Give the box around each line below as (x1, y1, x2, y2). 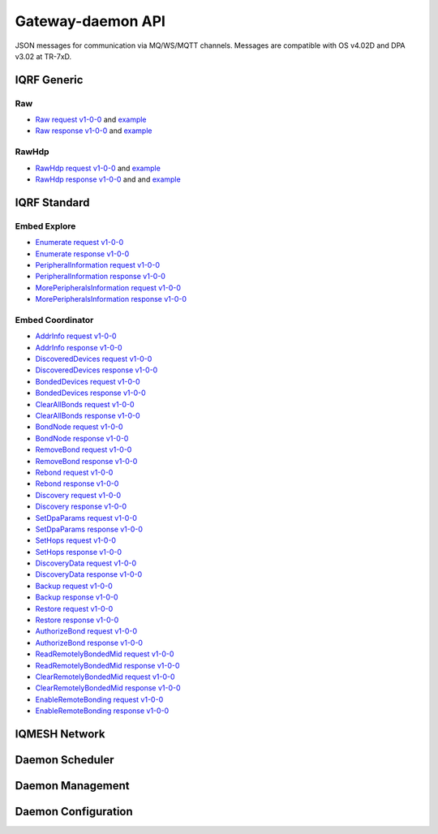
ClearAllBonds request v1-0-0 (35, 399, 135, 409)
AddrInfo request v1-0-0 (35, 331, 117, 341)
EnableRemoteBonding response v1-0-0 (35, 706, 170, 716)
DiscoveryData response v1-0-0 (35, 570, 143, 579)
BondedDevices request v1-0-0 (35, 376, 141, 386)
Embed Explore (15, 220, 76, 231)
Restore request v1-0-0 (35, 604, 114, 613)
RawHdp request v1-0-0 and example (35, 163, 161, 173)
